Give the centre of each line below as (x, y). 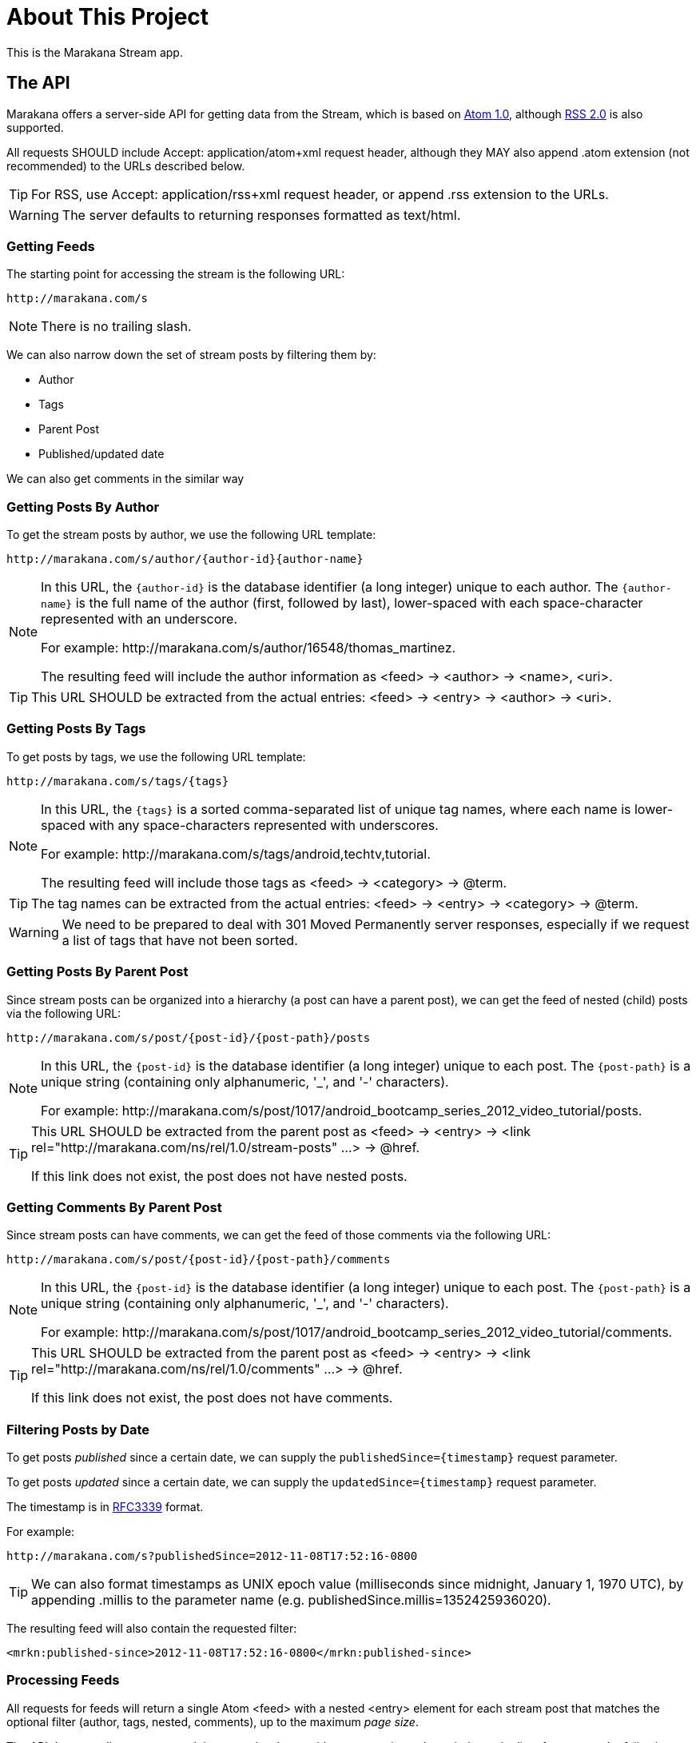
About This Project (108, 17)
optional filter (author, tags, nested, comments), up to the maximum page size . (213, 1721)
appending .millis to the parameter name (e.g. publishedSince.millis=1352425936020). (291, 1600)
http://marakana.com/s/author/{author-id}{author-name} (185, 559)
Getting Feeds (51, 246)
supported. (35, 127)
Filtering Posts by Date (78, 1429)
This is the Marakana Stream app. (95, 52)
